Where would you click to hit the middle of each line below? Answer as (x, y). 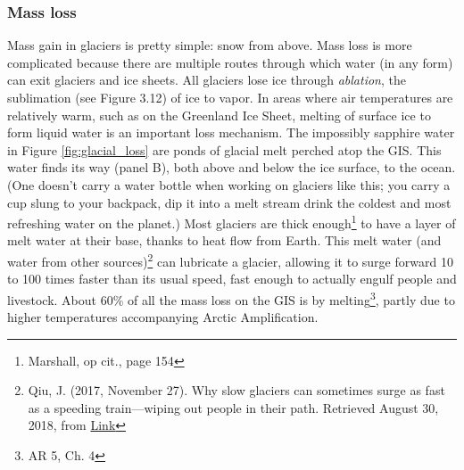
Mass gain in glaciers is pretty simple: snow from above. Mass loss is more (210, 45)
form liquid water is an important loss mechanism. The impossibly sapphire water (231, 132)
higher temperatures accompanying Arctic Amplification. (163, 317)
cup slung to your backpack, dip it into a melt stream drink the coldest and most (229, 202)
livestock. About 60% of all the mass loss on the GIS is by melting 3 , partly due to (231, 298)
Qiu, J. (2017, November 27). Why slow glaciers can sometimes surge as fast (236, 390)
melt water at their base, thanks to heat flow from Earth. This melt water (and (224, 240)
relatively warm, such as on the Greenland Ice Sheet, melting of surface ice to (219, 115)
